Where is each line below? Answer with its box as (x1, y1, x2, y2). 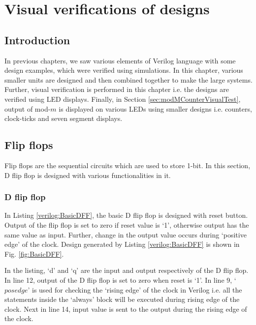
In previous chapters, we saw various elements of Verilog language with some (4, 55, 236, 65)
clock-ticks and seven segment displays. (4, 113, 123, 123)
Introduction (4, 32, 70, 47)
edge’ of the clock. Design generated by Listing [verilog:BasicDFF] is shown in (4, 239, 240, 249)
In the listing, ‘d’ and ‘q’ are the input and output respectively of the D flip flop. (4, 265, 249, 275)
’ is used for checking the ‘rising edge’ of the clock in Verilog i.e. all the (28, 284, 242, 295)
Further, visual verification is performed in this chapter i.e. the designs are (4, 84, 229, 94)
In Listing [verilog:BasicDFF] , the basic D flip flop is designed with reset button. (4, 210, 248, 220)
